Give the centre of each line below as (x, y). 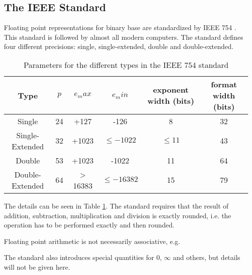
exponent (171, 90)
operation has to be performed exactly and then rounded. (89, 225)
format (224, 84)
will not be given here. (37, 267)
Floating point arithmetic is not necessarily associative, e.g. (92, 241)
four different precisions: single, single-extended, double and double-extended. (119, 46)
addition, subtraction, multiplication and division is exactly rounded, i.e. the (118, 215)
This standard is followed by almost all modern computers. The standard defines (124, 37)
